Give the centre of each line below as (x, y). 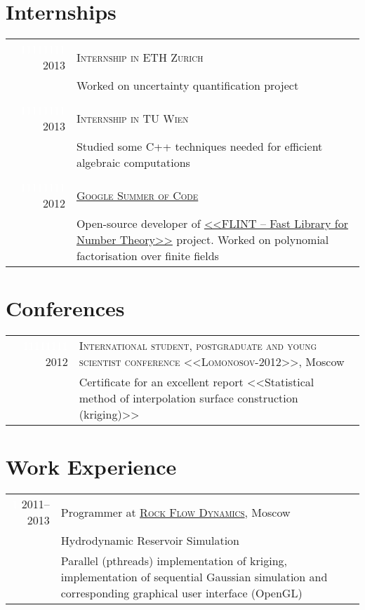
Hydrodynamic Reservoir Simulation (150, 541)
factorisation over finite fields (147, 256)
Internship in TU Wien (132, 118)
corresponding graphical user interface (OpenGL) (181, 593)
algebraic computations (133, 163)
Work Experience (91, 467)
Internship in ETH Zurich (140, 57)
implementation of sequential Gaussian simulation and (194, 577)
